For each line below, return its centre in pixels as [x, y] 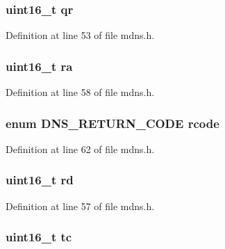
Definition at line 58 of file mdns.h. [80, 92]
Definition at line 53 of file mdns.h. [80, 35]
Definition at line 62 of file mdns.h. [80, 148]
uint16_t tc [39, 237]
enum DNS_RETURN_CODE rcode [112, 123]
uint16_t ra [39, 66]
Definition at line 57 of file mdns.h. [80, 206]
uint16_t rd [40, 180]
